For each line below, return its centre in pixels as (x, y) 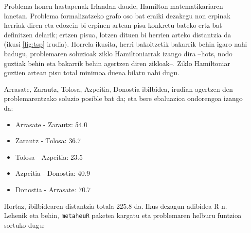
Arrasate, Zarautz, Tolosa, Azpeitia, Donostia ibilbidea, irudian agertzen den (118, 89)
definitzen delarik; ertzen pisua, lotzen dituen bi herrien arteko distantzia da (118, 34)
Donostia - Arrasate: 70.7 (53, 189)
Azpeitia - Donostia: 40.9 (53, 173)
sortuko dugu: (25, 225)
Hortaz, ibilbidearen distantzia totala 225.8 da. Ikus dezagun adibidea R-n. (116, 206)
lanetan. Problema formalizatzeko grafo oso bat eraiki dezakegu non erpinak (117, 15)
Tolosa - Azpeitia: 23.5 (49, 157)
